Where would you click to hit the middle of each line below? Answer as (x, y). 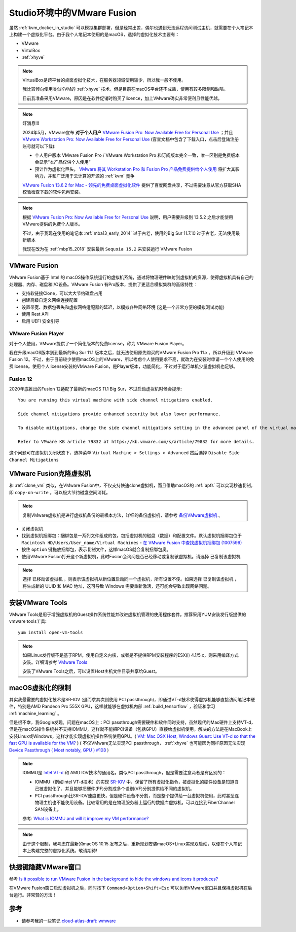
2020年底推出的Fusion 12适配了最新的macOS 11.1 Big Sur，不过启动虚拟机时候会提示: (95, 389)
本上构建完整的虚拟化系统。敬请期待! (60, 850)
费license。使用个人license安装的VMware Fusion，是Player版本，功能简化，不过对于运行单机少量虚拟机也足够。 (123, 366)
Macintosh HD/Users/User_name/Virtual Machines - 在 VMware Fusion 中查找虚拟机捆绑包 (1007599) (132, 542)
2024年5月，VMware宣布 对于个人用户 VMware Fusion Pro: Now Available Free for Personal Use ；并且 (128, 132)
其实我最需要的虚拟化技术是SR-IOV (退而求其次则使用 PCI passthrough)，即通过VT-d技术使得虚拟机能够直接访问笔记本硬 (132, 699)
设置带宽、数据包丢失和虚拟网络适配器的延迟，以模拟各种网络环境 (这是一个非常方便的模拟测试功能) (123, 307)
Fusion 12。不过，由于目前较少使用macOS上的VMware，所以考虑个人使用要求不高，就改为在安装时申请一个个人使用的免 (132, 359)
